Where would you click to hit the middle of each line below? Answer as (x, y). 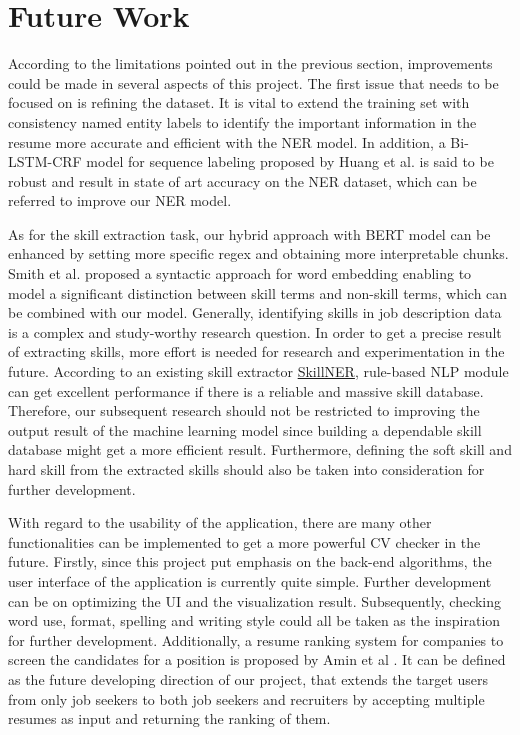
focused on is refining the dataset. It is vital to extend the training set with (239, 102)
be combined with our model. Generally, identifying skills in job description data (255, 312)
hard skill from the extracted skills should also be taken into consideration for (246, 469)
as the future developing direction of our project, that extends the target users (248, 678)
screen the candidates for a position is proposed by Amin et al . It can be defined (257, 659)
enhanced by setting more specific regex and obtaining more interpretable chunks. (258, 253)
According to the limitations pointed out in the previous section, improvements (250, 63)
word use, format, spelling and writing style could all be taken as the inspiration (254, 620)
